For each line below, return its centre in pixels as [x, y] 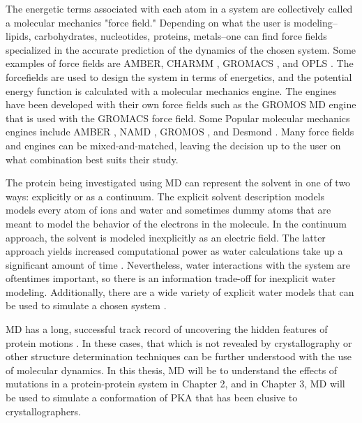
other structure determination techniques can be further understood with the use [179, 356]
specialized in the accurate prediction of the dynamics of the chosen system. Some [181, 49]
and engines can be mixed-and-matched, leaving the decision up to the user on [173, 145]
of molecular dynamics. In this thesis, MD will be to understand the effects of [172, 370]
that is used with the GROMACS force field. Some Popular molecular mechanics [178, 118]
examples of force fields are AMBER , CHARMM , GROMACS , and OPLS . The [180, 63]
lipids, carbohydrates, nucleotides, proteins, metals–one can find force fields [166, 36]
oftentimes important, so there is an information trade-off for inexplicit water [171, 278]
